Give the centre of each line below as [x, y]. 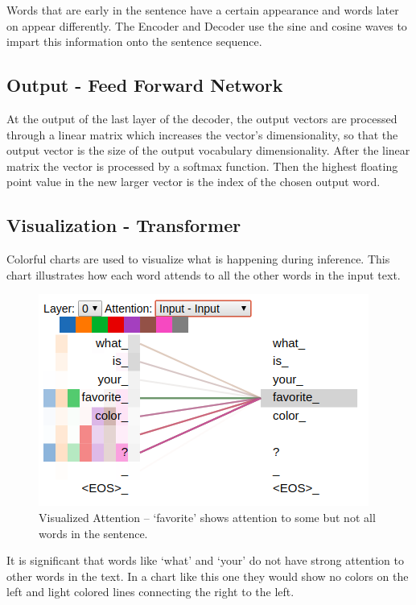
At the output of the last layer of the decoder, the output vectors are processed [202, 118]
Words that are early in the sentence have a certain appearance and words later [203, 10]
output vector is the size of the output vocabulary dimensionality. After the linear [208, 150]
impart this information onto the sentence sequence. [134, 41]
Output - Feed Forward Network [145, 85]
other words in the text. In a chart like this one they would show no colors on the [208, 576]
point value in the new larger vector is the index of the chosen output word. [194, 182]
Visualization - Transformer [124, 225]
